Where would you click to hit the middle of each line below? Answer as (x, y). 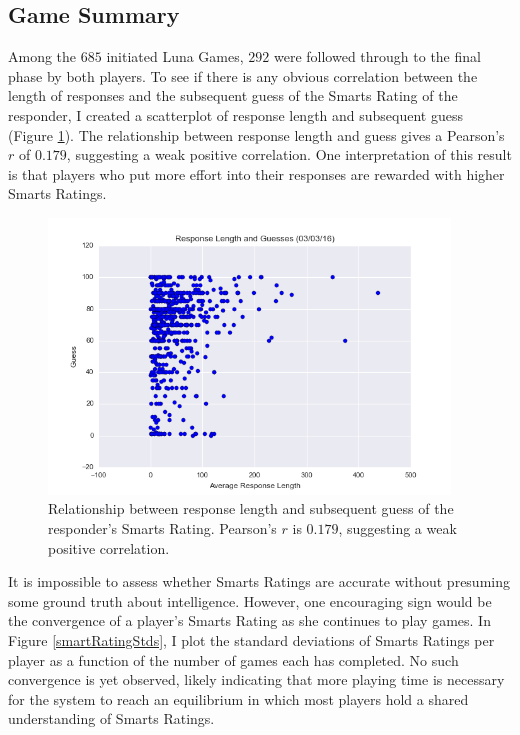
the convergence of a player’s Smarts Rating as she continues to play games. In (249, 620)
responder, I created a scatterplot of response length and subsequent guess (236, 114)
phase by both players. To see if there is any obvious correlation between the (243, 75)
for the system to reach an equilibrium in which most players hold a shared (238, 698)
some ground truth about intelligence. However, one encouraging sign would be (250, 600)
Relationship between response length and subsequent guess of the (251, 508)
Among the (42, 56)
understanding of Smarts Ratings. (111, 718)
